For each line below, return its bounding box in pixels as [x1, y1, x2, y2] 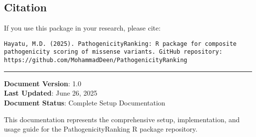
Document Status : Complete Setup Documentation [4, 97, 165, 107]
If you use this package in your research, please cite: [4, 23, 161, 33]
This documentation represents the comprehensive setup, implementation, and [4, 114, 240, 124]
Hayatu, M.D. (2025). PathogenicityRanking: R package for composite [4, 40, 237, 47]
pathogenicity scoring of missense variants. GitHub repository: [4, 48, 223, 56]
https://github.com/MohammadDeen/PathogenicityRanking [4, 57, 188, 64]
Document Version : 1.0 [4, 78, 81, 88]
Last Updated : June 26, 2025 [4, 88, 97, 98]
